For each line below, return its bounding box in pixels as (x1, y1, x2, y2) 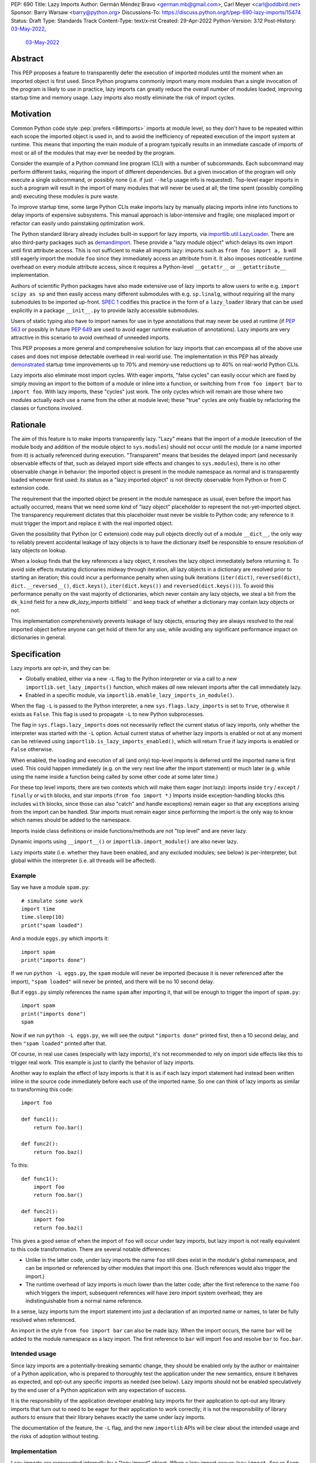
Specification (11, 649, 61, 659)
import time (21, 905, 56, 912)
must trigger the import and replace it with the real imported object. (11, 520, 174, 527)
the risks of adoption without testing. (11, 1433, 99, 1440)
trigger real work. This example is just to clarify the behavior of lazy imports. (11, 1059, 195, 1066)
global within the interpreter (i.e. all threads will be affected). (11, 857, 157, 864)
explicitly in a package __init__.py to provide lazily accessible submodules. (11, 307, 199, 314)
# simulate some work (21, 897, 83, 904)
